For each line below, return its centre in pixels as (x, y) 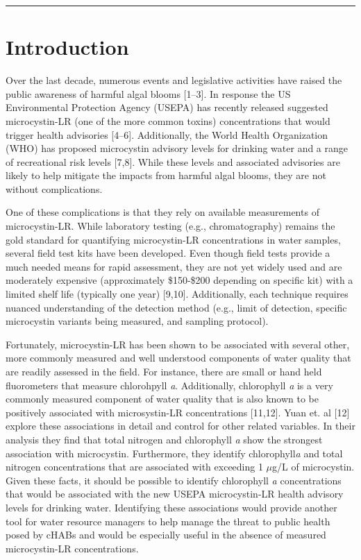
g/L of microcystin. (313, 467)
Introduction (67, 47)
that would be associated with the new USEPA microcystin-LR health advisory (175, 494)
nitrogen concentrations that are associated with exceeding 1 (134, 467)
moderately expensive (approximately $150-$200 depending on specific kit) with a (179, 280)
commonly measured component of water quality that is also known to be (162, 399)
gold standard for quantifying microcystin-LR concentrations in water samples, (173, 239)
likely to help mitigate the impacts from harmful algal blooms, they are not (166, 175)
